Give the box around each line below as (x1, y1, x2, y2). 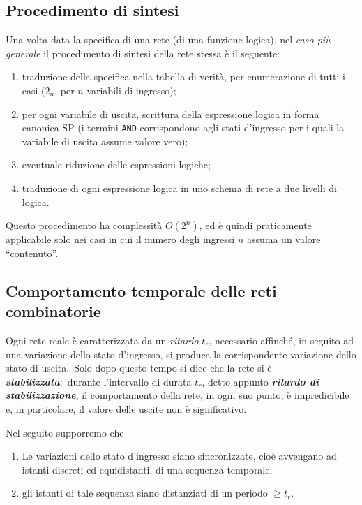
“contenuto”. (6, 245, 59, 260)
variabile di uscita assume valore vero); (22, 133, 188, 148)
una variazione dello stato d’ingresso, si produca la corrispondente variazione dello (6, 346, 356, 361)
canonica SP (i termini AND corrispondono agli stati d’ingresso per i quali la (22, 120, 345, 135)
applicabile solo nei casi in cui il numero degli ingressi (6, 232, 235, 247)
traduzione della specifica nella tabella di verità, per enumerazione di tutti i (22, 69, 345, 84)
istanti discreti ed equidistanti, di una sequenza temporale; (22, 462, 273, 476)
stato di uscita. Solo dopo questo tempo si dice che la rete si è (6, 360, 272, 375)
